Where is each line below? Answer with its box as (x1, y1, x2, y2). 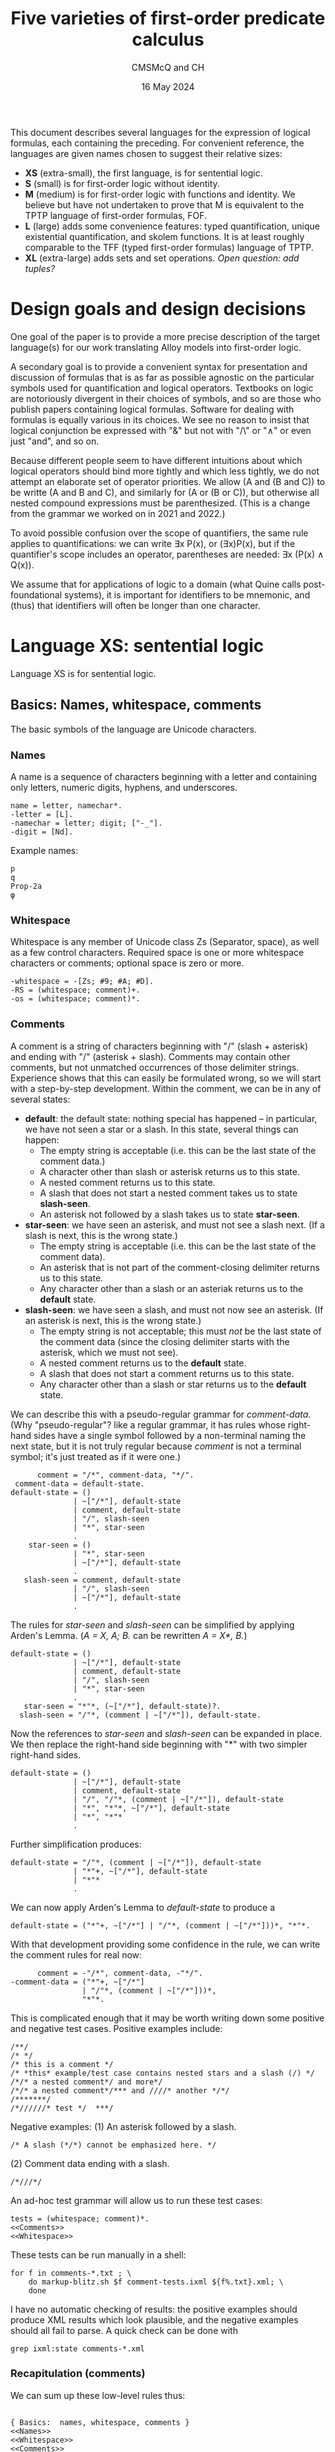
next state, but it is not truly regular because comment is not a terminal (10, 1440, 302, 1452)
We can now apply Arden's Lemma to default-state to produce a (10, 1901, 276, 1913)
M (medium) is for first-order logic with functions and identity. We (24, 188, 296, 200)
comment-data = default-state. (14, 1478, 145, 1489)
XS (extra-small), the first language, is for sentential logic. (24, 167, 263, 179)
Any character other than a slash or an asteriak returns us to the (39, 1282, 304, 1294)
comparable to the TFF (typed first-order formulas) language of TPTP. (24, 241, 314, 253)
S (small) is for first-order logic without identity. (24, 177, 220, 189)
